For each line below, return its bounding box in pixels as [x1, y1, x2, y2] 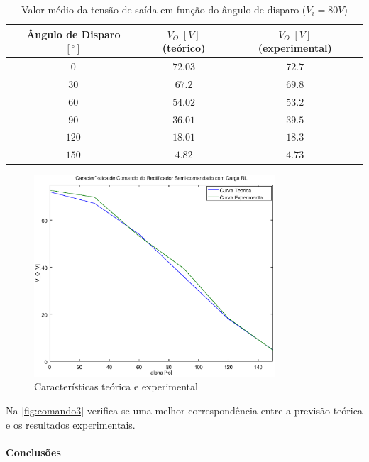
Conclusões [6, 444, 61, 459]
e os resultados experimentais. [6, 417, 136, 431]
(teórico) [162, 40, 206, 55]
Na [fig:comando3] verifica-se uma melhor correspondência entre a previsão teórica [6, 403, 363, 418]
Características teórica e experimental [34, 379, 198, 394]
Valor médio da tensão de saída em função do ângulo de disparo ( [21, 2, 307, 16]
